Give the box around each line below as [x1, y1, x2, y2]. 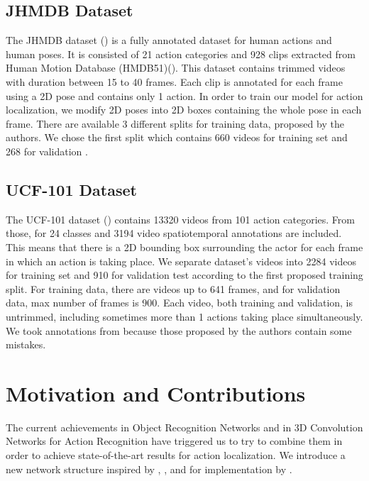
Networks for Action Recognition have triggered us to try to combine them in [6, 433, 343, 448]
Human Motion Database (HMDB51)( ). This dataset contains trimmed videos [6, 60, 346, 75]
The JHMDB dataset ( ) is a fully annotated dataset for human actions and [6, 33, 332, 48]
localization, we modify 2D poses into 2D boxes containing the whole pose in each [6, 102, 362, 117]
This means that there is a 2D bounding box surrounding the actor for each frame [6, 239, 363, 254]
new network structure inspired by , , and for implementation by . [6, 461, 292, 476]
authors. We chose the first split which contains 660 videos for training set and [6, 130, 348, 145]
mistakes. [6, 337, 46, 352]
